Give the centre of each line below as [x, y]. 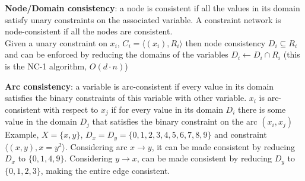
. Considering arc [96, 146]
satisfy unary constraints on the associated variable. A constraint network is [143, 19]
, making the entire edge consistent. [105, 170]
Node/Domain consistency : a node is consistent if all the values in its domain [152, 8]
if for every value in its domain [167, 109]
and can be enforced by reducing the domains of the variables [117, 54]
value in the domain [41, 121]
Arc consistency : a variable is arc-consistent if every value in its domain [139, 86]
